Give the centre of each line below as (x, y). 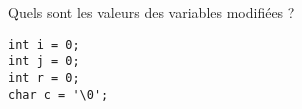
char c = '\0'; (58, 94)
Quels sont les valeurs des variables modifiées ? (151, 12)
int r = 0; (44, 77)
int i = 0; (44, 44)
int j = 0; (44, 61)
